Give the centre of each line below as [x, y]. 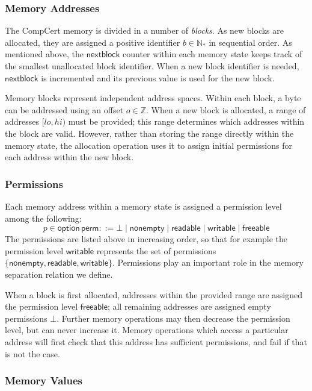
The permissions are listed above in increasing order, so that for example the [146, 239]
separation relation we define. [59, 274]
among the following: [43, 218]
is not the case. [32, 353]
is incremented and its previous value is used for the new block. [158, 77]
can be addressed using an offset [64, 109]
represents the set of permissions [156, 250]
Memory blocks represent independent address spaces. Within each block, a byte [153, 98]
